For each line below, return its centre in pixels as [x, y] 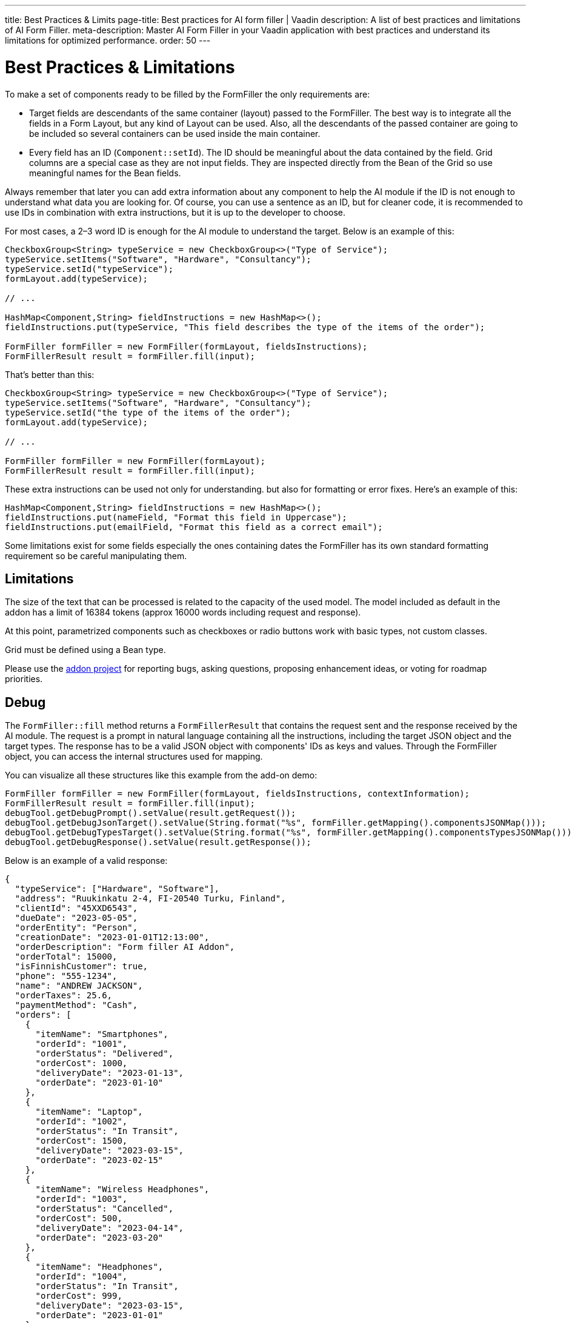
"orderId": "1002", [81, 1122]
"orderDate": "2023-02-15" [99, 1160]
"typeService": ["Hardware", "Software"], [117, 889]
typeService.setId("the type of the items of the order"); [148, 412]
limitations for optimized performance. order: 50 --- [108, 40]
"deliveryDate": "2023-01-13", [110, 1073]
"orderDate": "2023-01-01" [99, 1315]
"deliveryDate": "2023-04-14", [110, 1228]
